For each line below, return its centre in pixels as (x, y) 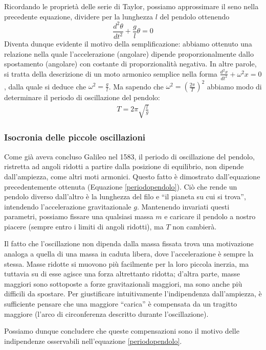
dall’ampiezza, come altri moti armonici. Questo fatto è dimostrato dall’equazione (132, 176)
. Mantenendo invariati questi (183, 206)
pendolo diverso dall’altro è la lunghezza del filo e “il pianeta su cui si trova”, (125, 196)
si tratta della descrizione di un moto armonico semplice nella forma (111, 73)
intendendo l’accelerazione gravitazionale (68, 206)
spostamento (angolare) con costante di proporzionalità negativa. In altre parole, (130, 64)
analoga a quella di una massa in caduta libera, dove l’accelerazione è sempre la (129, 254)
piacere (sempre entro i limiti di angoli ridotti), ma (84, 226)
